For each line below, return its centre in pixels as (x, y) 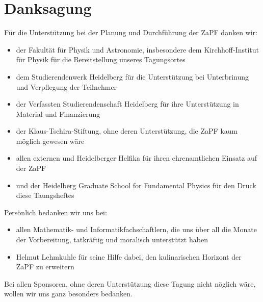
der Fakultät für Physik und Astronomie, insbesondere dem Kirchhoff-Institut (138, 49)
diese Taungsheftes (45, 195)
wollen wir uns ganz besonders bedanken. (68, 294)
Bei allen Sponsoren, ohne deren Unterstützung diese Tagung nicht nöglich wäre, (130, 283)
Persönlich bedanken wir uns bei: (56, 212)
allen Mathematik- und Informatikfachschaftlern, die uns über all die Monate (136, 229)
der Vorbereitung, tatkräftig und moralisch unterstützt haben (112, 240)
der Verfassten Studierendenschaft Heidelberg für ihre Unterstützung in (127, 104)
